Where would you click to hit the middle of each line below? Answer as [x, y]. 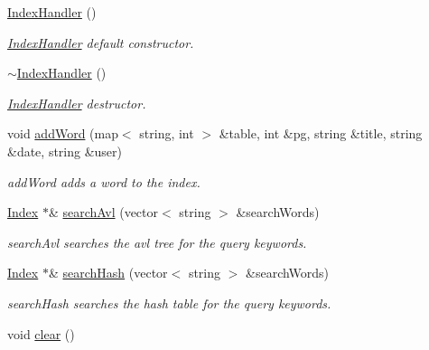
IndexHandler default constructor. [101, 42]
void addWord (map [63, 133]
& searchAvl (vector [103, 212]
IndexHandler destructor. [77, 103]
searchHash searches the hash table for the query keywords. [169, 303]
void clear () [41, 333]
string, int [167, 133]
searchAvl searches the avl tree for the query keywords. [157, 242]
